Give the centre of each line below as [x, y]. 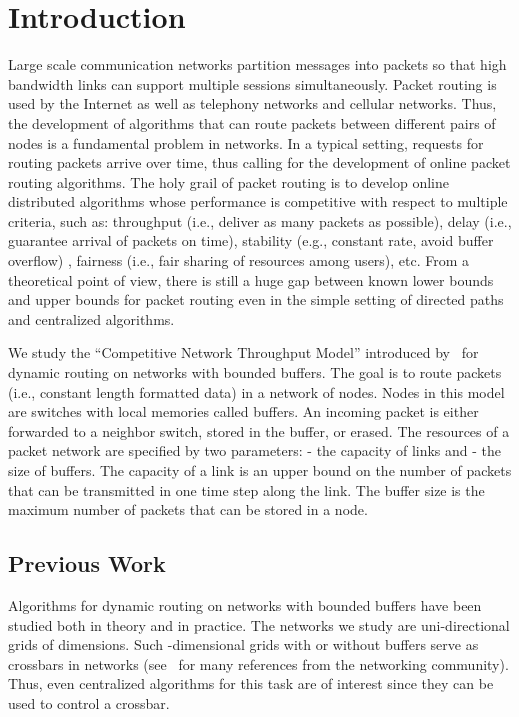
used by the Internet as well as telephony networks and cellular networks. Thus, [252, 103]
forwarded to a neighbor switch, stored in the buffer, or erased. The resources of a [259, 430]
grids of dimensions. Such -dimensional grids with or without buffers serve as [243, 644]
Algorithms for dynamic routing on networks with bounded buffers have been [245, 604]
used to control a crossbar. [89, 702]
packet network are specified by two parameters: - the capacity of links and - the [255, 450]
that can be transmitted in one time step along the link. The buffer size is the [246, 489]
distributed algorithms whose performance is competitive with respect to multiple [258, 201]
